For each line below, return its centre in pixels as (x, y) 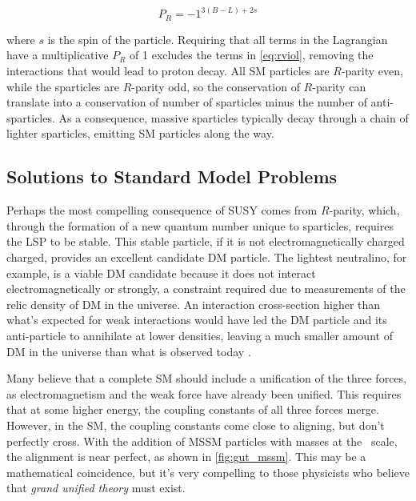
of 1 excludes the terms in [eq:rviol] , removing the (252, 55)
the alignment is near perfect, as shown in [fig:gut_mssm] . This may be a (186, 457)
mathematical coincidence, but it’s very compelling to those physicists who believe (208, 472)
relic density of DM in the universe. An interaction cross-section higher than (194, 304)
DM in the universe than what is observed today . (129, 351)
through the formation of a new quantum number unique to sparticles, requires (200, 225)
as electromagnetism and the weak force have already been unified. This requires (204, 393)
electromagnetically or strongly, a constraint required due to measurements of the (206, 289)
